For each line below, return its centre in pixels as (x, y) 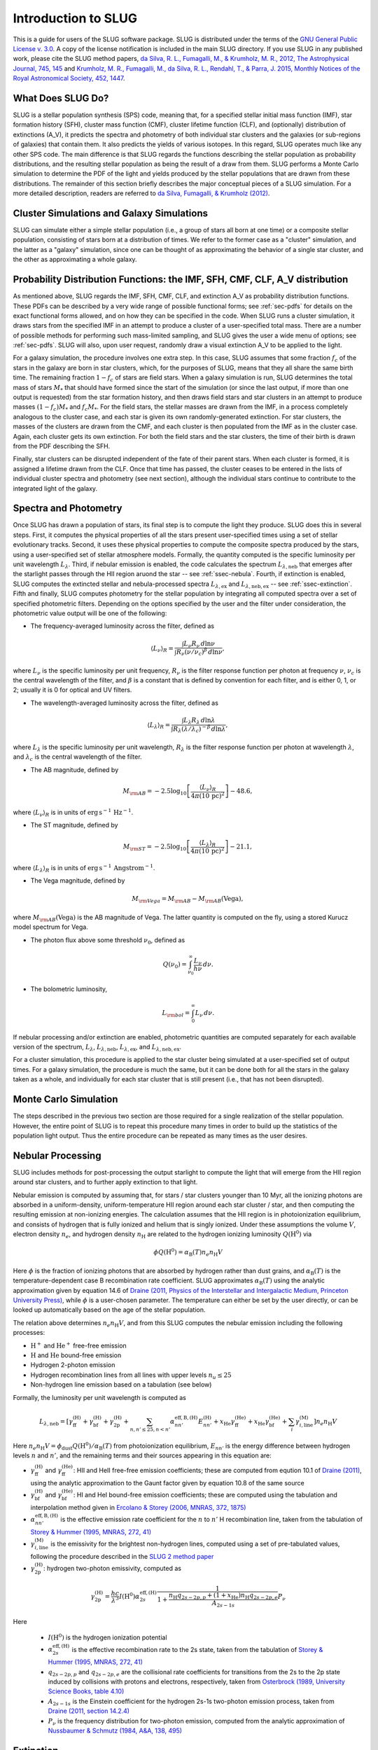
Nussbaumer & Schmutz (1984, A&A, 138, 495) (115, 1731)
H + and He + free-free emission (79, 1345)
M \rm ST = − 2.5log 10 (155, 847)
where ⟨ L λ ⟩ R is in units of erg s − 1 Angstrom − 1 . (84, 868)
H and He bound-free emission (76, 1355)
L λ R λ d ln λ (199, 721)
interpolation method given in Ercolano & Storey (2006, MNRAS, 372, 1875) (138, 1507)
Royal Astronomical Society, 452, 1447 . (69, 78)
